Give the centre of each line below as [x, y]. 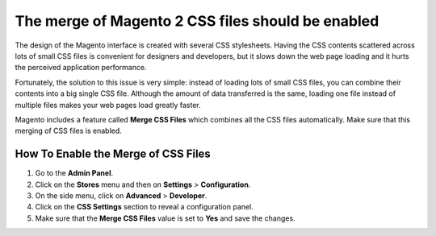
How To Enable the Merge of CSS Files [113, 154]
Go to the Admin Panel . [74, 173]
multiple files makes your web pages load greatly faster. [108, 105]
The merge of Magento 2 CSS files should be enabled [197, 21]
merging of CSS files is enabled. [69, 131]
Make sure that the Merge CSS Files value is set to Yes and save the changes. [165, 218]
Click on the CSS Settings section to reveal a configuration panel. [144, 207]
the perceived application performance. [81, 68]
